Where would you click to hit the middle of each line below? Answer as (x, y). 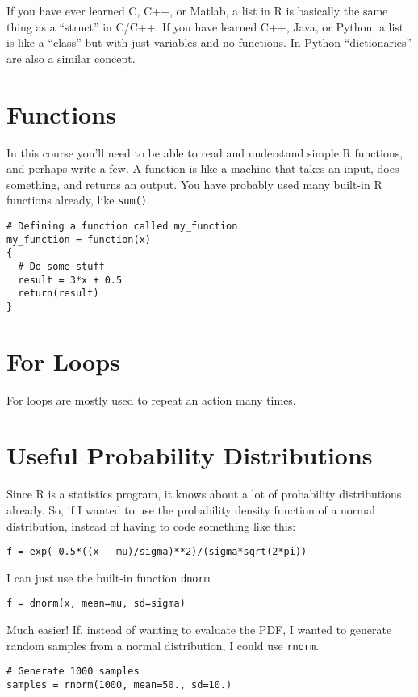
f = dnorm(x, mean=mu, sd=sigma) (96, 604)
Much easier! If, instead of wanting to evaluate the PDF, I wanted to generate (199, 630)
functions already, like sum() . (78, 200)
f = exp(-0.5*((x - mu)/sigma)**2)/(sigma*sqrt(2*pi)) (157, 552)
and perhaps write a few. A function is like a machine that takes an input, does (203, 168)
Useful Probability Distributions (190, 455)
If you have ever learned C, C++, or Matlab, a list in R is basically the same (197, 10)
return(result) (59, 294)
